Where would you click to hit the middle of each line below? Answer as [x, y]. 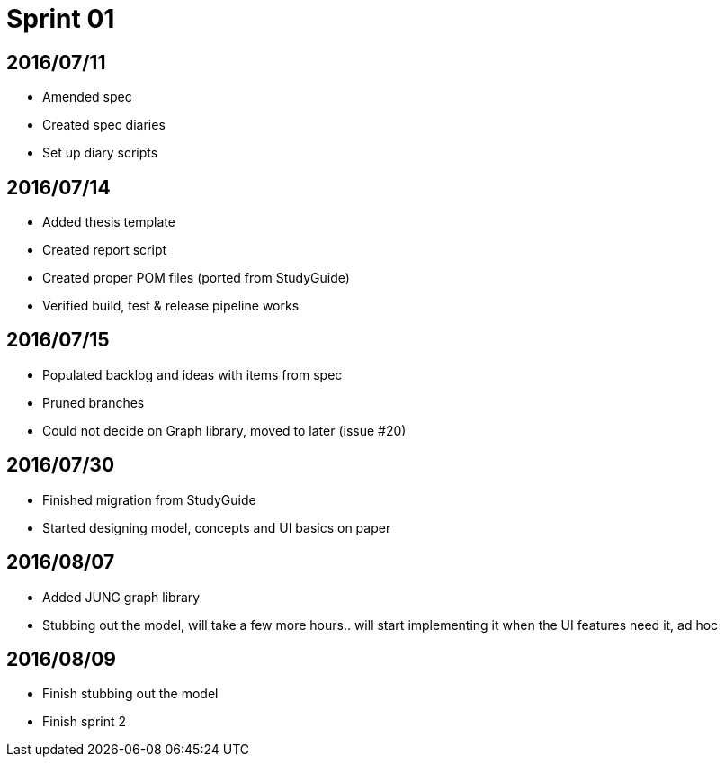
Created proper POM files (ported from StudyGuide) [196, 278]
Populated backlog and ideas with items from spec [192, 374]
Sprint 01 [61, 19]
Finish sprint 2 [85, 722]
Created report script [105, 250]
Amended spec [87, 97]
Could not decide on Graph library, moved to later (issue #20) [224, 430]
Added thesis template [109, 222]
